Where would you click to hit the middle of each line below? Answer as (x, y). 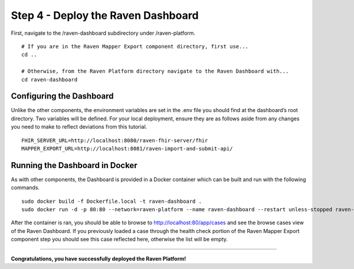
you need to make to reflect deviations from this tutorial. (79, 127)
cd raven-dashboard (50, 79)
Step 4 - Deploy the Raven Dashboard (105, 15)
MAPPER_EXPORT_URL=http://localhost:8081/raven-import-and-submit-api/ (127, 148)
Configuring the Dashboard (62, 96)
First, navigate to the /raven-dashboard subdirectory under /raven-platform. (103, 33)
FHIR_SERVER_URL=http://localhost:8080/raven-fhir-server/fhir (115, 140)
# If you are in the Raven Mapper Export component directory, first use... (135, 46)
